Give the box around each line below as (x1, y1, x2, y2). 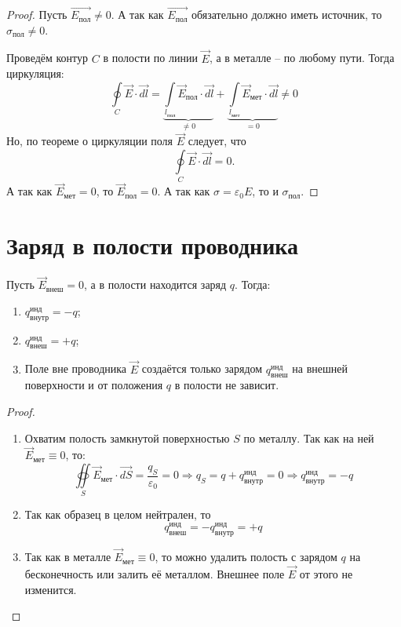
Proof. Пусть (6, 6, 67, 23)
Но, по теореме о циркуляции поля (6, 133, 173, 149)
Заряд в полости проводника (6, 229, 299, 261)
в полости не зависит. (174, 377, 279, 393)
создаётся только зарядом (141, 360, 263, 377)
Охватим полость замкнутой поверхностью (24, 429, 230, 446)
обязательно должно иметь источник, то (191, 6, 382, 23)
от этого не (299, 565, 353, 581)
